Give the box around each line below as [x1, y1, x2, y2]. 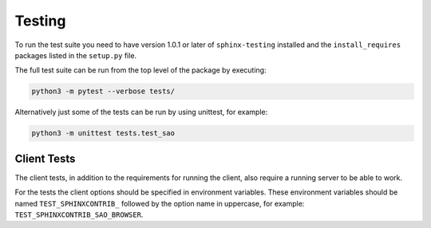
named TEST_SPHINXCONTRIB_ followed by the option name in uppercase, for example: [14, 199, 305, 208]
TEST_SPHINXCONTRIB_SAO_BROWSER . [14, 210, 144, 219]
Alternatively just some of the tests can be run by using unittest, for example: [14, 108, 268, 117]
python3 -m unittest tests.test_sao [31, 128, 176, 138]
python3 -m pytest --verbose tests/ [31, 87, 176, 96]
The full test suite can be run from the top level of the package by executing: [14, 65, 267, 75]
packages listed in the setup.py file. [14, 50, 137, 60]
